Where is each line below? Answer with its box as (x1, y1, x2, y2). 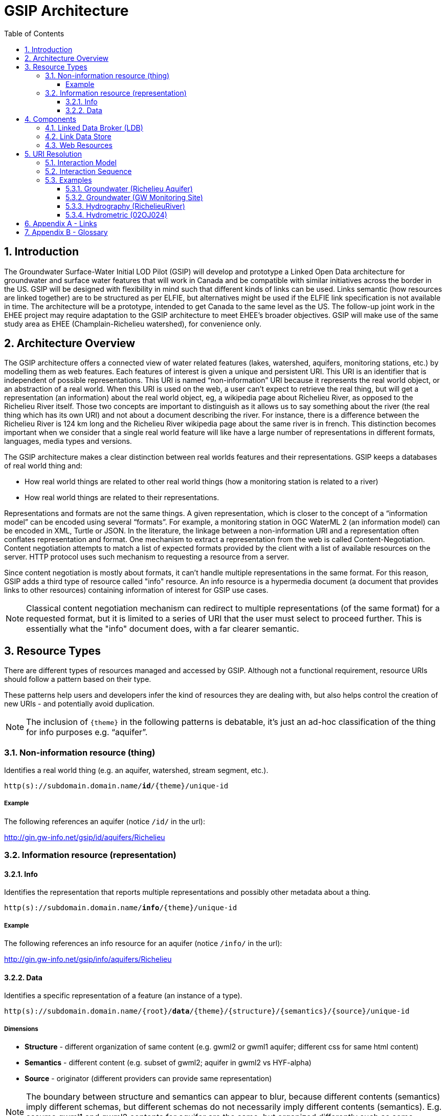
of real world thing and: (4, 461, 82, 470)
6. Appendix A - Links (25, 219, 97, 228)
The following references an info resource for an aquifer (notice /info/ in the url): (4, 939, 282, 948)
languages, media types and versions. (4, 437, 132, 446)
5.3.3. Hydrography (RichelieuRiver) (65, 201, 185, 210)
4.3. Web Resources (45, 140, 113, 149)
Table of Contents (4, 29, 64, 38)
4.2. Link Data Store (45, 132, 111, 141)
